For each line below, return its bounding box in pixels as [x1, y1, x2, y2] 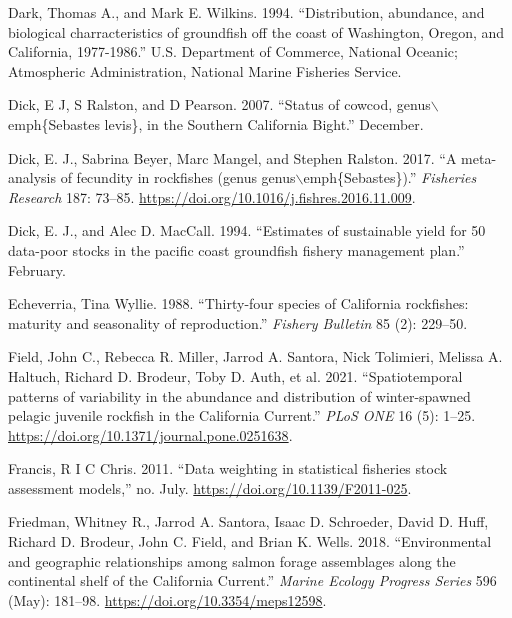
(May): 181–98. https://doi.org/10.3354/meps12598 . [8, 589, 327, 610]
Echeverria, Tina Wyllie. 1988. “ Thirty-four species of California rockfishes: [8, 293, 469, 314]
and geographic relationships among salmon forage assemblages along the [8, 550, 456, 571]
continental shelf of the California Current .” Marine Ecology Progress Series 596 [8, 570, 497, 591]
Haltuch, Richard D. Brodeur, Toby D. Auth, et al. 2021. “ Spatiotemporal [8, 365, 463, 386]
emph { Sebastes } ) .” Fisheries [303, 167, 477, 188]
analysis [8, 167, 56, 188]
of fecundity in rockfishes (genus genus [60, 167, 296, 188]
